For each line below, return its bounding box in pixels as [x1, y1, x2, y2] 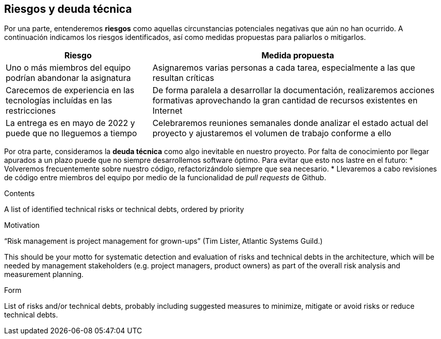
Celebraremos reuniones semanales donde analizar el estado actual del [152, 118, 428, 129]
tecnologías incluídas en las [6, 95, 112, 106]
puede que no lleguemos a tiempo [6, 128, 137, 139]
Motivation [4, 221, 40, 230]
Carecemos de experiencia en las [6, 85, 135, 96]
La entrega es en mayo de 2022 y [6, 118, 135, 129]
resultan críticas [152, 73, 215, 83]
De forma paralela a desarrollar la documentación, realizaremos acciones [152, 85, 435, 96]
